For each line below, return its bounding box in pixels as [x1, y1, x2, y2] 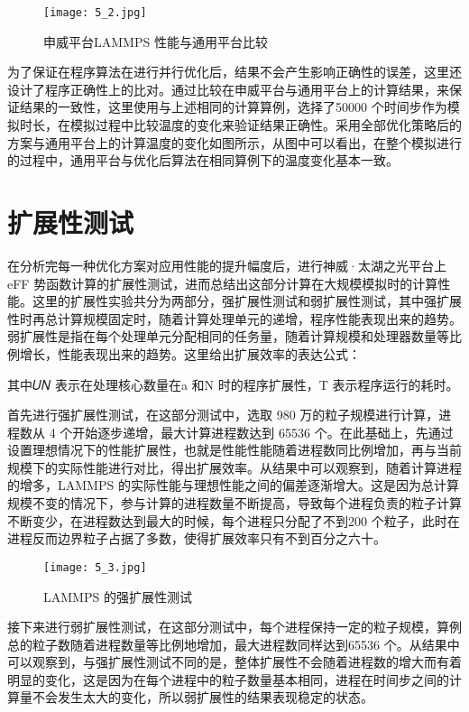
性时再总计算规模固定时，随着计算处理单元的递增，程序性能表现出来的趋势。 [7, 309, 462, 328]
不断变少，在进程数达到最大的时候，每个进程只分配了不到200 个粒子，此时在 [7, 511, 460, 530]
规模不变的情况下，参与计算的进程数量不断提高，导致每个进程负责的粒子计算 [7, 494, 462, 513]
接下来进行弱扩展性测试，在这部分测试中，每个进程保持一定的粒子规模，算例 [7, 617, 462, 636]
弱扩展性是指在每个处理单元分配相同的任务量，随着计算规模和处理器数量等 [7, 327, 449, 346]
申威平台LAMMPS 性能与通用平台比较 [43, 32, 268, 51]
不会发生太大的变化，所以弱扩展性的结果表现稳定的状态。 [32, 688, 373, 707]
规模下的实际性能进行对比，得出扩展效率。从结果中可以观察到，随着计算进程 [7, 458, 462, 476]
